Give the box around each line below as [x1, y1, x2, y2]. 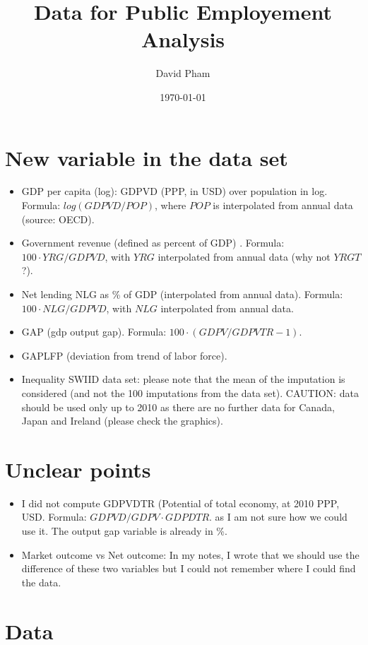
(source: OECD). [21, 211, 95, 226]
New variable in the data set [5, 143, 288, 172]
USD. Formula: [21, 509, 87, 524]
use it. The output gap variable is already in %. [21, 523, 227, 538]
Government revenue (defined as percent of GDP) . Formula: [21, 235, 285, 250]
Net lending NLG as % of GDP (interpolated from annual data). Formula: [21, 287, 343, 301]
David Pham [155, 66, 210, 81]
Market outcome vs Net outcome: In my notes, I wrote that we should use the [21, 547, 360, 562]
